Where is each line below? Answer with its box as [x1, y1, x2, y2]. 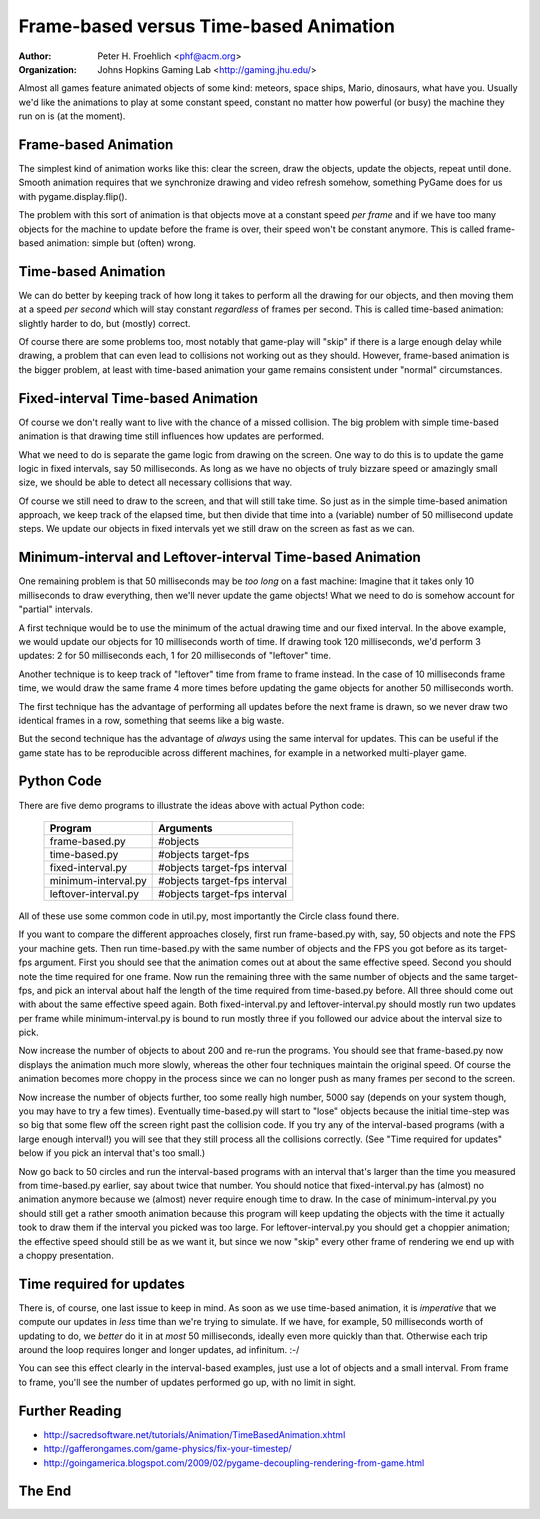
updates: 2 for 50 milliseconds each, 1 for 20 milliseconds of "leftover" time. [18, 650, 332, 662]
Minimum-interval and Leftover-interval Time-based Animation [18, 549, 422, 566]
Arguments [158, 821, 214, 835]
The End [18, 1483, 72, 1500]
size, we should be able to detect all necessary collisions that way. [18, 476, 293, 489]
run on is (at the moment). [18, 110, 126, 122]
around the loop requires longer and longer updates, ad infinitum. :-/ [18, 1344, 300, 1356]
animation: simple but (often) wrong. [46, 236, 197, 249]
